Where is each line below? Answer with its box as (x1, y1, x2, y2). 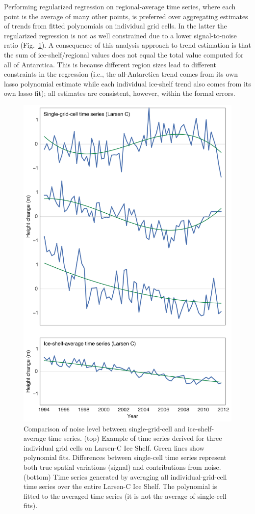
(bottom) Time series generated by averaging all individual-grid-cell (24, 471, 227, 482)
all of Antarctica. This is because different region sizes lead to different (4, 59, 216, 69)
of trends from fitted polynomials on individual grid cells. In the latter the (4, 21, 227, 31)
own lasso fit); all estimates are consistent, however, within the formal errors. (4, 88, 235, 98)
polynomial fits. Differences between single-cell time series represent (24, 452, 227, 462)
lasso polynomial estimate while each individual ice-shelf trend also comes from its (4, 78, 251, 88)
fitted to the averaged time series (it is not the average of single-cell (24, 490, 227, 501)
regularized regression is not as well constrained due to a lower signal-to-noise (4, 30, 237, 40)
